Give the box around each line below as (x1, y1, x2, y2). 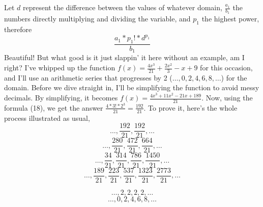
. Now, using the (201, 92, 253, 103)
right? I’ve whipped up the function (4, 62, 115, 72)
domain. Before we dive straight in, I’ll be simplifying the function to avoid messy (4, 82, 259, 93)
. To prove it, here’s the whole (143, 102, 238, 113)
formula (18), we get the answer (4, 102, 103, 113)
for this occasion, (200, 62, 253, 72)
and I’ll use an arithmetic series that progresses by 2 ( (4, 72, 172, 83)
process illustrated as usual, (4, 112, 90, 123)
